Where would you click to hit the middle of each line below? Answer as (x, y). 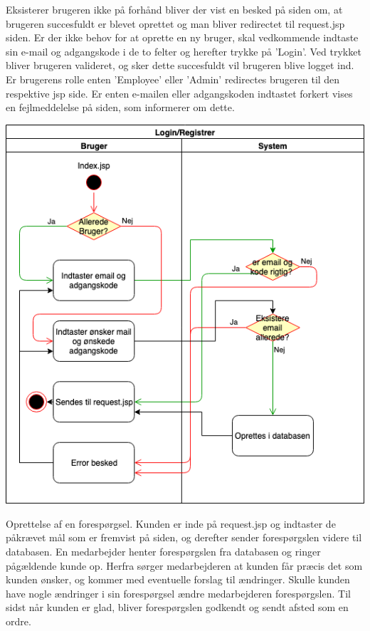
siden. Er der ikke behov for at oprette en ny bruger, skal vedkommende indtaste (182, 37)
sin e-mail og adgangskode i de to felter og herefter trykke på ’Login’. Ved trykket (184, 51)
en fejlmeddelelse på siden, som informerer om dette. (120, 107)
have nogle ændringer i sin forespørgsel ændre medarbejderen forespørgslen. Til (178, 593)
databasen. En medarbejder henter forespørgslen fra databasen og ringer (163, 551)
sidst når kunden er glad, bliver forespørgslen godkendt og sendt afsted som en (177, 607)
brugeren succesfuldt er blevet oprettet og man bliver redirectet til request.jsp (175, 23)
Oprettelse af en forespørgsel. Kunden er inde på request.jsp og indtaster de (171, 523)
